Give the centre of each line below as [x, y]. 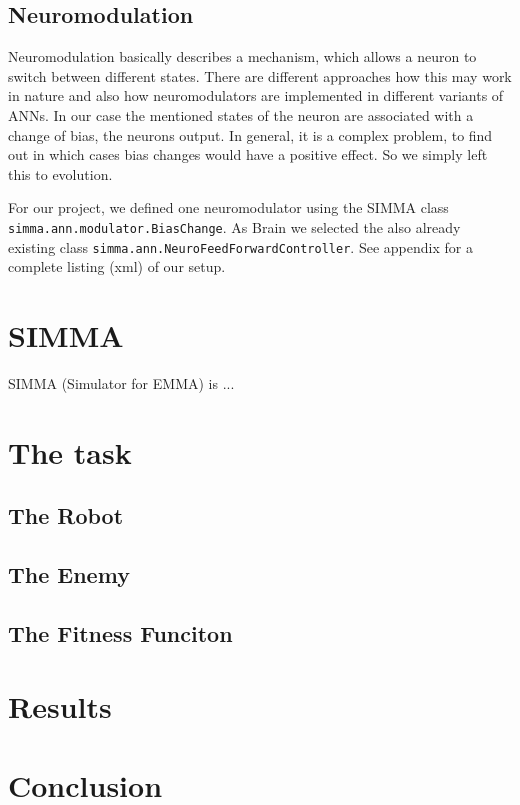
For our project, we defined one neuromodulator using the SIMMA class [228, 207]
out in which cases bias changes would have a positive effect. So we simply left [248, 154]
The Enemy [69, 574]
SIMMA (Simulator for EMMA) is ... [121, 382]
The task [70, 451]
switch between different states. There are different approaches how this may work [260, 75]
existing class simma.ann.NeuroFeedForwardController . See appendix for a [240, 246]
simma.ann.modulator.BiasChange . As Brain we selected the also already [234, 226]
